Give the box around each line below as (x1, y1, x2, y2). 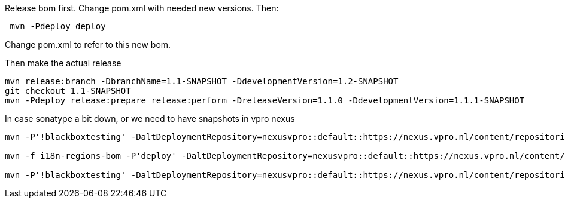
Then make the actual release (5, 58, 121, 68)
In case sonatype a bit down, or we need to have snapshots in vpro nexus (5, 113, 295, 124)
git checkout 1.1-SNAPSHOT (5, 86, 131, 96)
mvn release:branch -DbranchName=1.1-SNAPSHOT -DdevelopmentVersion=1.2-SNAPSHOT (5, 76, 399, 86)
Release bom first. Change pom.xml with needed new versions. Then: (5, 3, 279, 13)
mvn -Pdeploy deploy (10, 21, 106, 31)
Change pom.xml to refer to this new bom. (5, 39, 171, 50)
